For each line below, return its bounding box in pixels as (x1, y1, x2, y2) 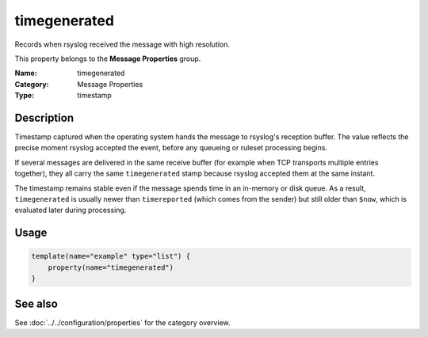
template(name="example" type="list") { (31, 252, 190, 261)
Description (14, 111, 75, 124)
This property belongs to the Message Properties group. (14, 54, 201, 63)
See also (14, 297, 59, 310)
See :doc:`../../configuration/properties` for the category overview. (14, 317, 231, 328)
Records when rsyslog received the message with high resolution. (14, 40, 230, 49)
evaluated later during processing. (14, 206, 127, 215)
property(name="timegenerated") (48, 263, 174, 272)
